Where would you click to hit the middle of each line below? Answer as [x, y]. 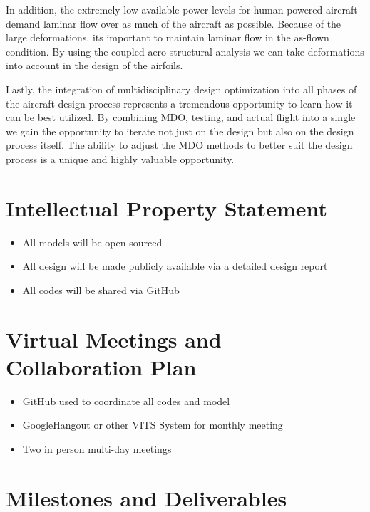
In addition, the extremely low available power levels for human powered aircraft [182, 9]
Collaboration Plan [101, 366]
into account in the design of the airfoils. [94, 65]
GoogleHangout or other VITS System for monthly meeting [153, 425]
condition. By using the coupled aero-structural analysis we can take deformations [185, 51]
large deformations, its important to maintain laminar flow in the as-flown [168, 37]
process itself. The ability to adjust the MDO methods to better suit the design [179, 145]
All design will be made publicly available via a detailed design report [175, 266]
